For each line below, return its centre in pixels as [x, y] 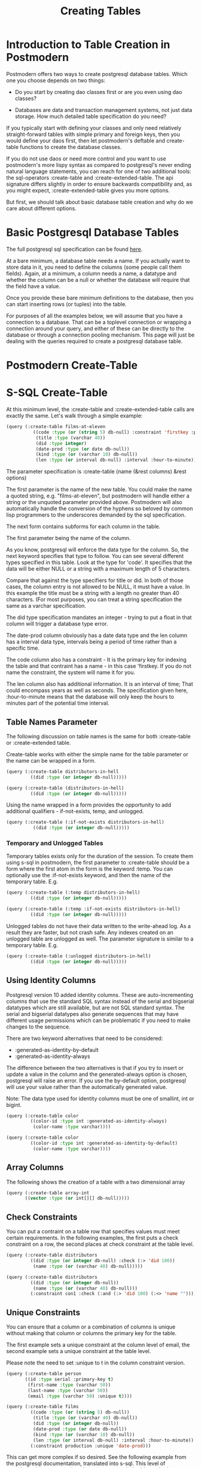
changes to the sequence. [38, 1026]
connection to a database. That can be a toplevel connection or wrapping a [99, 322]
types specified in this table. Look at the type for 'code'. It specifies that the [99, 562]
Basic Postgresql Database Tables [93, 233]
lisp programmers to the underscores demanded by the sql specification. [96, 515]
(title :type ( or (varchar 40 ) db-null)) [85, 1418]
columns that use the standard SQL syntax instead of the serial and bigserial [100, 1001]
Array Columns [35, 1168]
